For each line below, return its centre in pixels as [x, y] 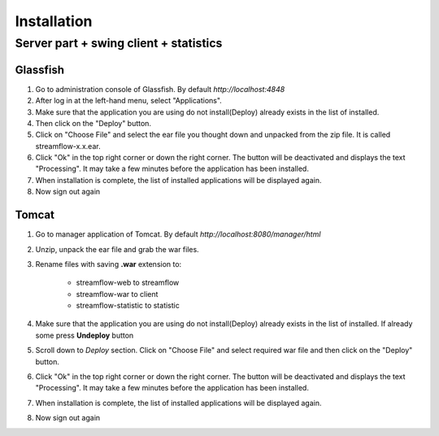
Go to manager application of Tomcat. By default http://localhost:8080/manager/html [178, 234]
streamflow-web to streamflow [128, 283]
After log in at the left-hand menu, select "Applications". [129, 101]
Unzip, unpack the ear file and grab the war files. [117, 249]
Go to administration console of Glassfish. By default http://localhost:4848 [160, 89]
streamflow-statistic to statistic [128, 306]
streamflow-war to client [117, 294]
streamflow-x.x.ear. [68, 146]
